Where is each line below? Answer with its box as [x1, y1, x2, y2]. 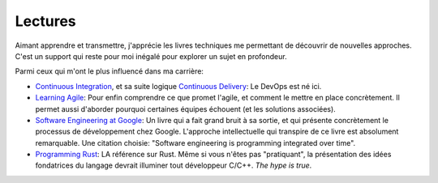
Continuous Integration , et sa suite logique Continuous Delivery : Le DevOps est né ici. [35, 81, 322, 91]
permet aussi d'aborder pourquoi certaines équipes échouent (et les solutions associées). [35, 104, 336, 113]
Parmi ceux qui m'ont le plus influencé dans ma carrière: [15, 66, 204, 76]
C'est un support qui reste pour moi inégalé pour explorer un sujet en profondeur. [15, 51, 287, 61]
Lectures [15, 12, 76, 30]
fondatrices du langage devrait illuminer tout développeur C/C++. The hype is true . [35, 160, 312, 170]
